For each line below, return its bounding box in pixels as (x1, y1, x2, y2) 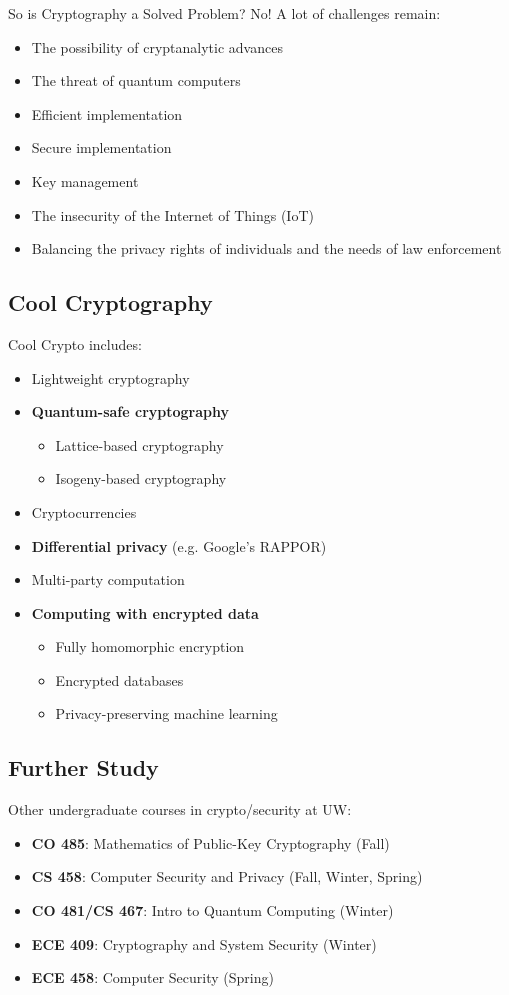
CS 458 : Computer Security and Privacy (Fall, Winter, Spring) (31, 866, 423, 887)
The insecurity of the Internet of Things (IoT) (31, 204, 314, 225)
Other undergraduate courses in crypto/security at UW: (8, 799, 352, 820)
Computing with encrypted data (31, 602, 259, 623)
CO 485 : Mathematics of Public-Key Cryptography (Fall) (31, 832, 390, 853)
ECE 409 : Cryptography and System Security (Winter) (31, 933, 377, 954)
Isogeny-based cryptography (55, 468, 227, 489)
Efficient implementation (31, 103, 183, 124)
